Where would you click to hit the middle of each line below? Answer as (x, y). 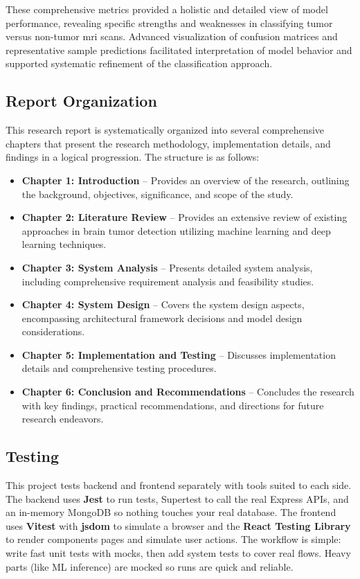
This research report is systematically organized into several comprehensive (165, 130)
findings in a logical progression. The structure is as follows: (133, 157)
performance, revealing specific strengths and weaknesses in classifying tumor (169, 23)
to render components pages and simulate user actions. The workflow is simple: (173, 539)
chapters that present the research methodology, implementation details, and (168, 143)
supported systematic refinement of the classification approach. (139, 63)
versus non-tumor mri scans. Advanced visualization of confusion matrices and (172, 36)
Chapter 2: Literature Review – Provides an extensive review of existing (184, 217)
